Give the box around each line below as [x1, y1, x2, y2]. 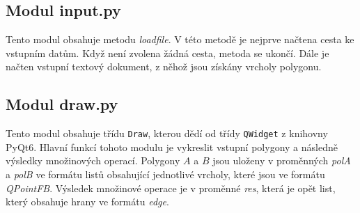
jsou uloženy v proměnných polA [212, 153, 351, 168]
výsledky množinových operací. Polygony [6, 153, 180, 168]
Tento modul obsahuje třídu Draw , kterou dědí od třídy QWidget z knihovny [6, 126, 328, 141]
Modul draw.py [6, 93, 118, 115]
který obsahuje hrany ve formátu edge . [6, 194, 169, 209]
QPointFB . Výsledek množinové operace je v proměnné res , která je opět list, [6, 180, 336, 195]
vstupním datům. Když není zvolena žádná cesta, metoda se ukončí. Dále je [6, 45, 329, 60]
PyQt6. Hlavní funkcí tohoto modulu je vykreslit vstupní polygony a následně [6, 139, 338, 154]
